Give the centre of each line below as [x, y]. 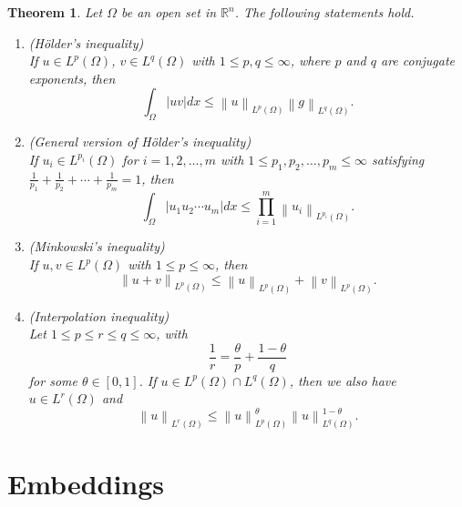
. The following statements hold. [324, 12]
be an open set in [169, 12]
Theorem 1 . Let [55, 12]
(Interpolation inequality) [99, 315]
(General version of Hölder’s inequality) [140, 142]
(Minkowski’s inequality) [97, 246]
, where [310, 61]
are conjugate [418, 61]
